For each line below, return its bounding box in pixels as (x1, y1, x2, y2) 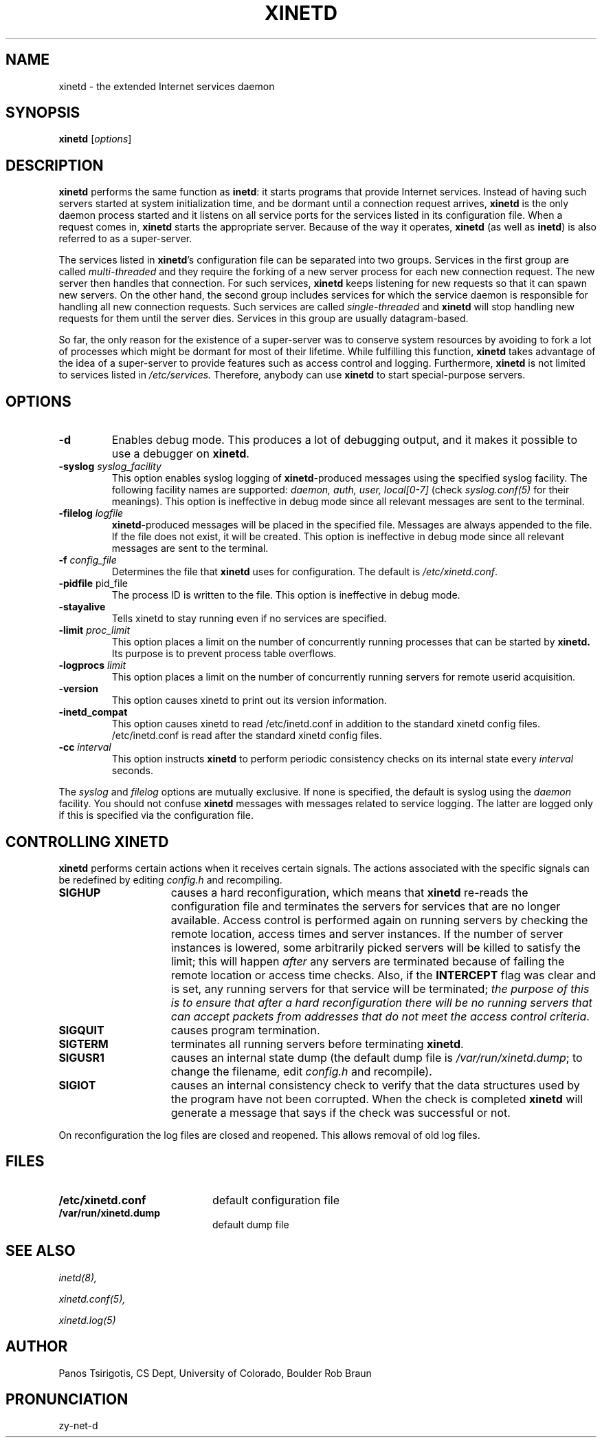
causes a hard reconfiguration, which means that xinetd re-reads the (170, 885, 528, 899)
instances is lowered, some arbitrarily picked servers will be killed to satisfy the (170, 940, 581, 954)
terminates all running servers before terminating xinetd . (170, 1036, 464, 1051)
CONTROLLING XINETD (5, 833, 169, 851)
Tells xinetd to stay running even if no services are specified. (111, 612, 387, 625)
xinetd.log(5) (58, 1314, 116, 1326)
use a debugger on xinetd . (111, 447, 249, 461)
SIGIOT (58, 1078, 96, 1092)
